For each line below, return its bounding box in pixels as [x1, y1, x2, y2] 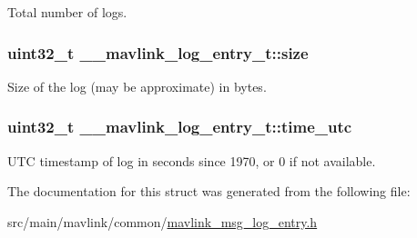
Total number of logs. [7, 3, 127, 21]
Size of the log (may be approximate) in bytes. [7, 76, 267, 95]
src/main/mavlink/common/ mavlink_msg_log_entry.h [7, 212, 318, 231]
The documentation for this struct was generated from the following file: [7, 182, 411, 201]
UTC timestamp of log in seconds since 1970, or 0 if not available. [7, 151, 376, 170]
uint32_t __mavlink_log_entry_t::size [7, 41, 309, 64]
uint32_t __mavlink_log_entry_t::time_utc [7, 115, 352, 138]
